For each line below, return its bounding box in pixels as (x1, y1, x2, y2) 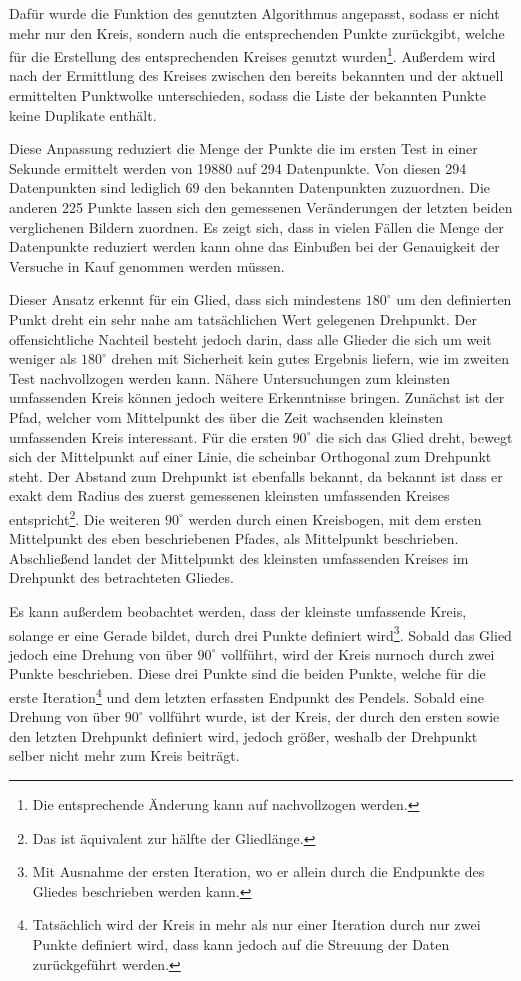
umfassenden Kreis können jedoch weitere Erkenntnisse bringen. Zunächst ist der (9, 387, 505, 408)
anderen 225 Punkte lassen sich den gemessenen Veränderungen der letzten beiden (9, 197, 513, 217)
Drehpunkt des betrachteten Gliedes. (9, 567, 234, 588)
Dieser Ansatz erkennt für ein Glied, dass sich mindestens (9, 289, 362, 310)
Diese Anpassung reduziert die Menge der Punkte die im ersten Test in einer (9, 138, 478, 159)
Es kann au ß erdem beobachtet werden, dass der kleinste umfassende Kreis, (9, 600, 467, 621)
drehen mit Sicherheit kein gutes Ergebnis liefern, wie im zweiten (111, 348, 510, 369)
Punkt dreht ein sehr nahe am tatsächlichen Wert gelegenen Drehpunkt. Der (9, 308, 478, 329)
